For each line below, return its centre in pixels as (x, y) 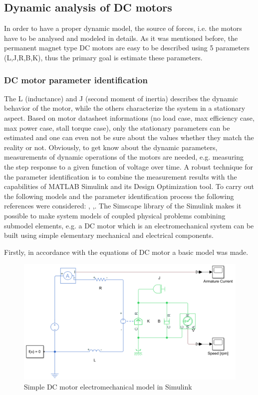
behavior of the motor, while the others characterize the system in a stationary (125, 108)
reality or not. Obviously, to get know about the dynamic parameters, (111, 147)
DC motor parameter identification (76, 80)
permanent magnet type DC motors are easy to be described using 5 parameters (127, 48)
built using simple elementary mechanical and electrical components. (109, 235)
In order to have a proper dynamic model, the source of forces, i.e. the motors (123, 28)
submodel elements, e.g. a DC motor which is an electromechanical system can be (129, 225)
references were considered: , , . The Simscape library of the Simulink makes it (123, 206)
